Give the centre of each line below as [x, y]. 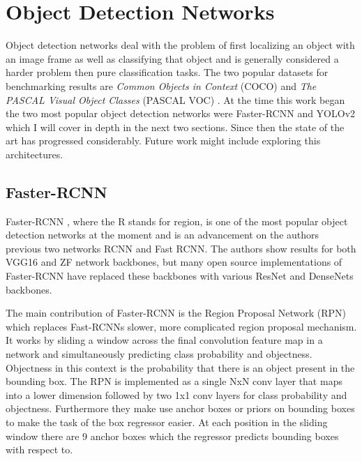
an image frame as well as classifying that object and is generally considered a [172, 58]
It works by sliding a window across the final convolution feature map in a [164, 340]
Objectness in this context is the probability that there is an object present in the [180, 367]
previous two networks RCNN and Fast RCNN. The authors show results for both [181, 248]
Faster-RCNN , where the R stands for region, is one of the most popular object [177, 221]
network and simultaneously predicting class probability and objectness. [159, 354]
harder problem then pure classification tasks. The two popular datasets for [167, 72]
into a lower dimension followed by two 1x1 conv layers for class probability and [176, 394]
